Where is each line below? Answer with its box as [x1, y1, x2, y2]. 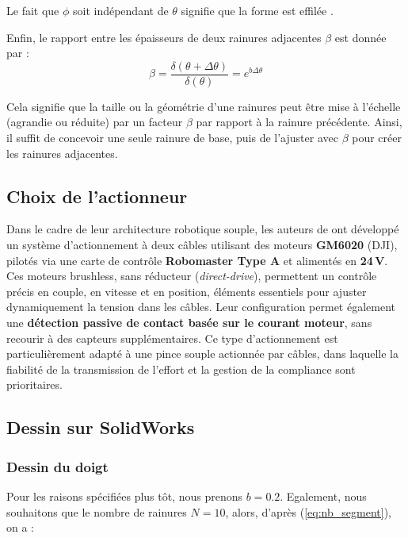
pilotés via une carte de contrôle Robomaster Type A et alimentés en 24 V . [6, 252, 388, 268]
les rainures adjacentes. [6, 144, 118, 161]
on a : [6, 519, 34, 536]
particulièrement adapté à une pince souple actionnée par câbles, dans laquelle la [6, 345, 399, 362]
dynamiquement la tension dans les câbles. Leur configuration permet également [6, 298, 395, 315]
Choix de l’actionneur [6, 183, 188, 208]
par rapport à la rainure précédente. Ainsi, [196, 113, 402, 130]
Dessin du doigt [6, 456, 109, 476]
